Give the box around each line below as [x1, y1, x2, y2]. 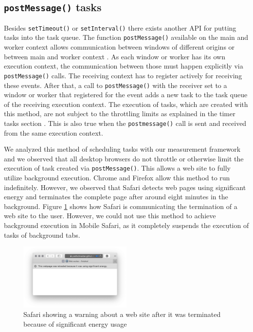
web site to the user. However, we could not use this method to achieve [4, 210, 216, 221]
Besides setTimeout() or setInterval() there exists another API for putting [4, 22, 236, 33]
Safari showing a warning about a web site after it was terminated [23, 309, 221, 319]
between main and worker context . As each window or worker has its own [4, 51, 225, 61]
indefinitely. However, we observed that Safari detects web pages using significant [4, 182, 246, 192]
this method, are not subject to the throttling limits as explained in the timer [4, 108, 235, 119]
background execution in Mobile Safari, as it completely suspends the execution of [4, 220, 249, 230]
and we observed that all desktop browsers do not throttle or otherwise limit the [4, 153, 244, 163]
